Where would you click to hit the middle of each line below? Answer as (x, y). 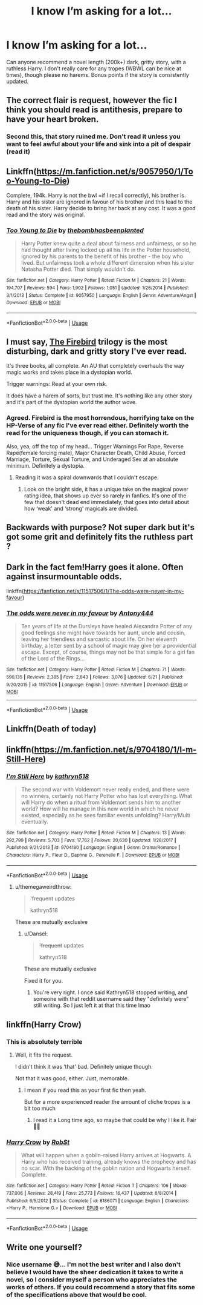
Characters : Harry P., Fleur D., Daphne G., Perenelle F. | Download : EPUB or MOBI (93, 855)
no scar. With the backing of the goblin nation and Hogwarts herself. (106, 1168)
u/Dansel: (36, 934)
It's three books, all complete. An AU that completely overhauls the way (95, 366)
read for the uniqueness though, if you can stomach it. (88, 433)
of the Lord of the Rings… (53, 659)
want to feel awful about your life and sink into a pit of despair (99, 144)
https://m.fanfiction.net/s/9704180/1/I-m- (115, 749)
